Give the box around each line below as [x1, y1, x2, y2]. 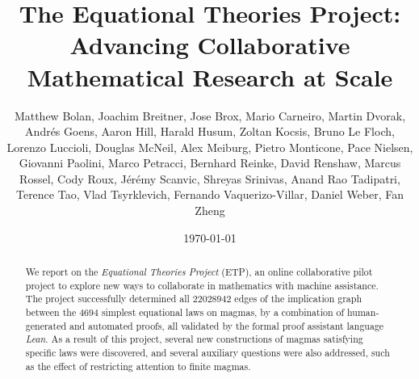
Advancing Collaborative [69, 28, 350, 61]
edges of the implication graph [234, 292, 362, 305]
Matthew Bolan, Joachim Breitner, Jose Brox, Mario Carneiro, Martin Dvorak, [14, 107, 406, 124]
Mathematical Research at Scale [27, 60, 393, 93]
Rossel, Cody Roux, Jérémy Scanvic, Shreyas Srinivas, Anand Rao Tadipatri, [19, 170, 400, 187]
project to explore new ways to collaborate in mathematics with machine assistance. [25, 278, 379, 292]
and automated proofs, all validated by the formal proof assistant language [69, 318, 384, 332]
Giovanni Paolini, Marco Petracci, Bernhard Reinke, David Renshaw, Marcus [19, 154, 401, 171]
